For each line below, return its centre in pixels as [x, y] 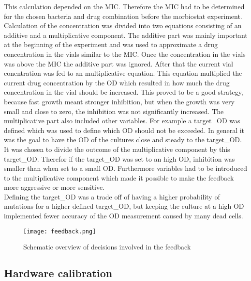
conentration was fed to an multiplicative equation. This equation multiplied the [123, 73]
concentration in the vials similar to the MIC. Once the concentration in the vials [125, 54]
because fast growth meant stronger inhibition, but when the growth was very [119, 101]
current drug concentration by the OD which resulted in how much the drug [117, 82]
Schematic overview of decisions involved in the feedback [107, 247]
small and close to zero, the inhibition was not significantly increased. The [114, 111]
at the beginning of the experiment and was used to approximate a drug [111, 44]
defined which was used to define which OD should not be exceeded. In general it [124, 130]
